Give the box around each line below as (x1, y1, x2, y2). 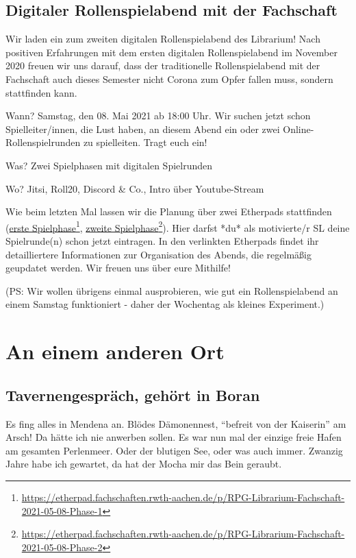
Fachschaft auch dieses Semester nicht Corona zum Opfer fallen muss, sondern (5, 71, 333, 86)
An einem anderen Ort (5, 337, 225, 365)
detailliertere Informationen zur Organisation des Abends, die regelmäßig (5, 247, 311, 261)
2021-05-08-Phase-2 (21, 539, 103, 554)
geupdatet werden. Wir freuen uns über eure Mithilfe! (5, 260, 231, 275)
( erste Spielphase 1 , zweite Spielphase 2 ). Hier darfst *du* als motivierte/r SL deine (5, 218, 350, 234)
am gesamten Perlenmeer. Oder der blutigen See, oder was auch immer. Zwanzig (5, 443, 343, 457)
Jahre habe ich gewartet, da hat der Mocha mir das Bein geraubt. (5, 457, 282, 471)
